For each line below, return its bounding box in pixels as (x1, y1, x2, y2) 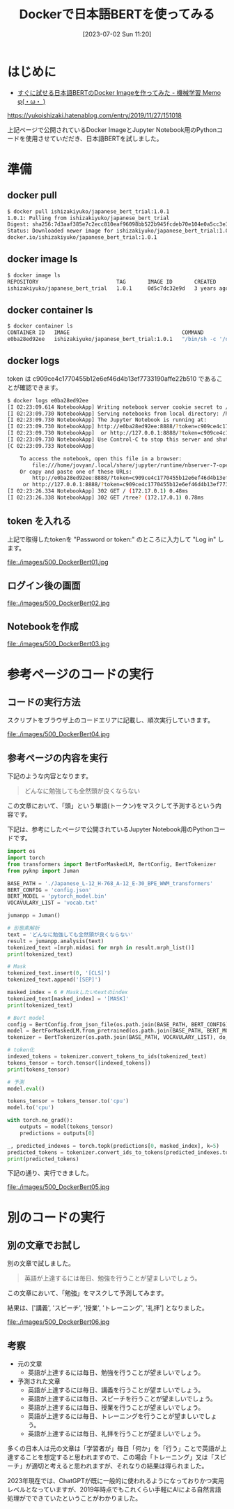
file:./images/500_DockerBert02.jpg (7, 599, 110, 607)
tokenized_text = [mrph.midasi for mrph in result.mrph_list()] (7, 944, 195, 951)
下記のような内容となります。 (7, 772, 93, 780)
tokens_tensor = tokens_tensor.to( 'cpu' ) (7, 1098, 130, 1105)
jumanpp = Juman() (7, 912, 61, 919)
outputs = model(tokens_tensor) (19, 1123, 114, 1130)
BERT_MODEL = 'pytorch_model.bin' (7, 893, 108, 900)
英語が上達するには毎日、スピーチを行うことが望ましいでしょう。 (27, 1394, 217, 1403)
